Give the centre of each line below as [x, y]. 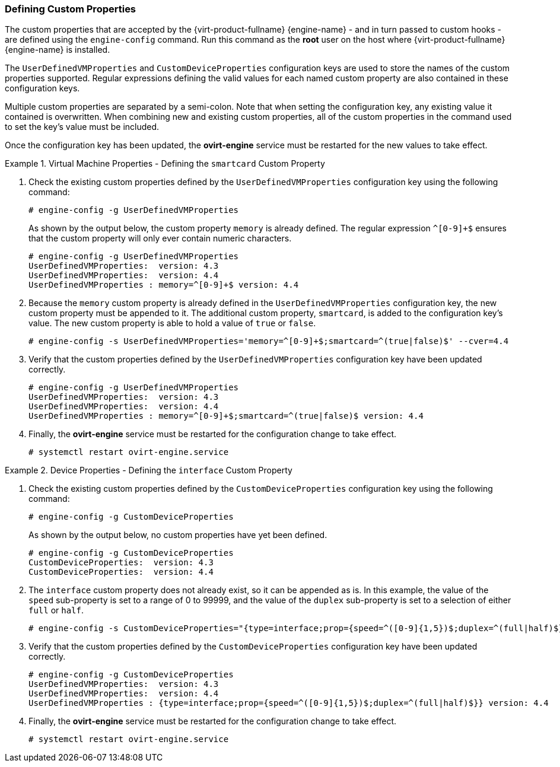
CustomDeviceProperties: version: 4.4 [121, 572]
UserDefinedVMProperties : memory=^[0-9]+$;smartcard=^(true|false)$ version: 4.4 [226, 416]
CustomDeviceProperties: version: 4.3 [121, 563]
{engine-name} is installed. [58, 50]
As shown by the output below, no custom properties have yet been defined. [178, 535]
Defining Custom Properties [71, 9]
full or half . [56, 610]
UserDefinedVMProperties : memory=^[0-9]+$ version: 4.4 [164, 285]
